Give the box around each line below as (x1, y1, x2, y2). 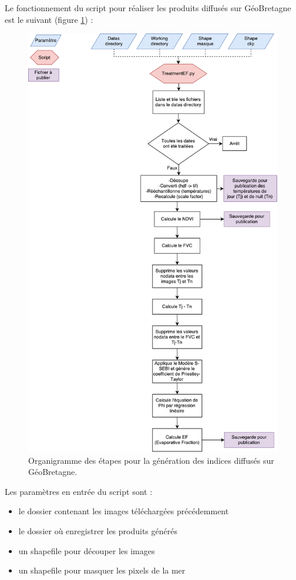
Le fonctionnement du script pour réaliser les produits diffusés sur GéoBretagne (5, 2, 291, 14)
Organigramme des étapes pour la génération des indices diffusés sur (28, 454, 274, 466)
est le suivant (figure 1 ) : (5, 13, 93, 25)
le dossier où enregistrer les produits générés (18, 525, 177, 537)
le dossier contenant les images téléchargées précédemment (18, 505, 229, 517)
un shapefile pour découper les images (18, 544, 155, 557)
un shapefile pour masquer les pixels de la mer (18, 564, 186, 576)
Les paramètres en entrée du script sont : (5, 485, 153, 497)
